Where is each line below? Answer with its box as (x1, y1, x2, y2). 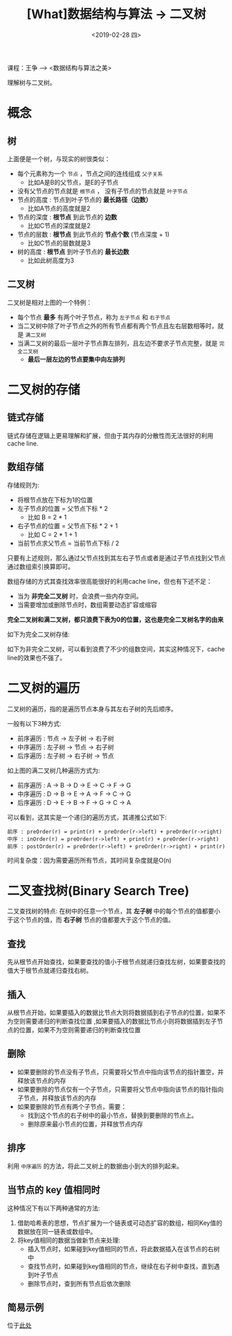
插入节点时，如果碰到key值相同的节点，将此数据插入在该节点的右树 (27, 1244, 220, 1253)
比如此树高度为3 (27, 256, 75, 264)
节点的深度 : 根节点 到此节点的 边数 (17, 212, 118, 221)
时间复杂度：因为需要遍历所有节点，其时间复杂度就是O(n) (7, 856, 172, 864)
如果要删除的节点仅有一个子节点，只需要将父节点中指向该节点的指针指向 (17, 1085, 224, 1093)
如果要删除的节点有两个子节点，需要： (17, 1102, 127, 1110)
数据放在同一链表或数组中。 (17, 1227, 97, 1235)
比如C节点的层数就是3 (27, 239, 91, 247)
